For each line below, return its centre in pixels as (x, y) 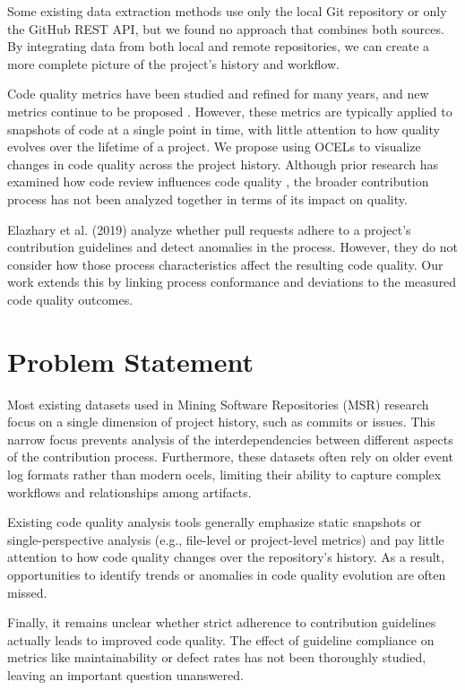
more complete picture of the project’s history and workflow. (173, 63)
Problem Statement (130, 361)
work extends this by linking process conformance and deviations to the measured (232, 282)
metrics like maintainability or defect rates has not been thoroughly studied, (217, 657)
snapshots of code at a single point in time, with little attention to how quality (224, 129)
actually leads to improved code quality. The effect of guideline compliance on (221, 639)
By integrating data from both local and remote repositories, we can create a (219, 46)
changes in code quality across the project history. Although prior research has (223, 164)
